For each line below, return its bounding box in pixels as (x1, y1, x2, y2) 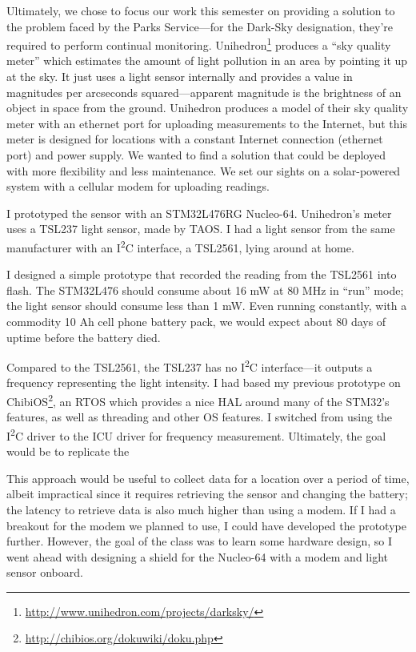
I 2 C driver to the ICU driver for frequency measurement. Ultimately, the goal (6, 425, 386, 444)
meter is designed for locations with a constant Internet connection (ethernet (6, 131, 383, 147)
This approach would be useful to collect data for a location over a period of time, (6, 469, 410, 486)
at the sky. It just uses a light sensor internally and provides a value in (6, 68, 353, 85)
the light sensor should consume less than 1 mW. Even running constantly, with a (6, 297, 407, 314)
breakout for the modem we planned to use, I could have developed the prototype (6, 517, 406, 533)
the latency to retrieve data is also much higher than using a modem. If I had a (6, 501, 396, 517)
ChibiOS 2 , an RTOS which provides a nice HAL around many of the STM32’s (6, 391, 390, 409)
